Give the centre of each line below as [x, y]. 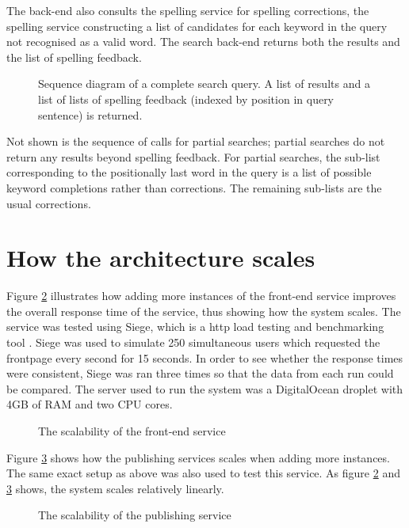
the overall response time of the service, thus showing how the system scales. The [204, 311]
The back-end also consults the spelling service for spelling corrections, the [188, 10]
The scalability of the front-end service [132, 431]
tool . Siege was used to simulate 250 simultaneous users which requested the [193, 342]
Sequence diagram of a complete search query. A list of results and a [204, 84]
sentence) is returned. [90, 114]
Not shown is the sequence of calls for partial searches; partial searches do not [196, 141]
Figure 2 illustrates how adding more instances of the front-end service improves [201, 296]
